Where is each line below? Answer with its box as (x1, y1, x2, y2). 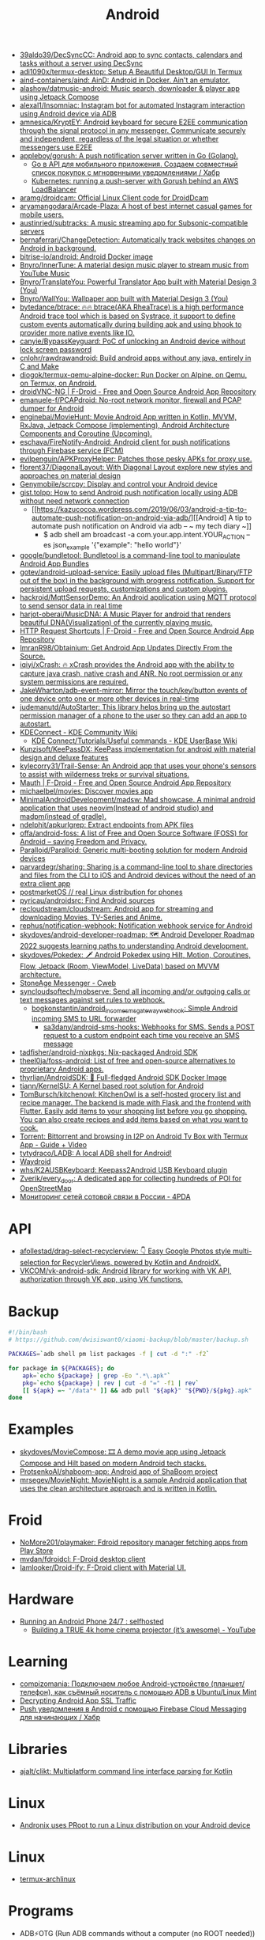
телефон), (19, 1688, 53, 1696)
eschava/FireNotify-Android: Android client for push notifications (19, 438, 230, 447)
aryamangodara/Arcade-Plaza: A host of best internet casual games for (19, 202, 252, 211)
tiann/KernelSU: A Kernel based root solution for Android (19, 1081, 204, 1090)
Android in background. (19, 244, 97, 253)
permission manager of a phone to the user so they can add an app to (19, 710, 247, 720)
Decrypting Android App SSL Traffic (19, 1696, 136, 1705)
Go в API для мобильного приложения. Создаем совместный (31, 160, 238, 169)
